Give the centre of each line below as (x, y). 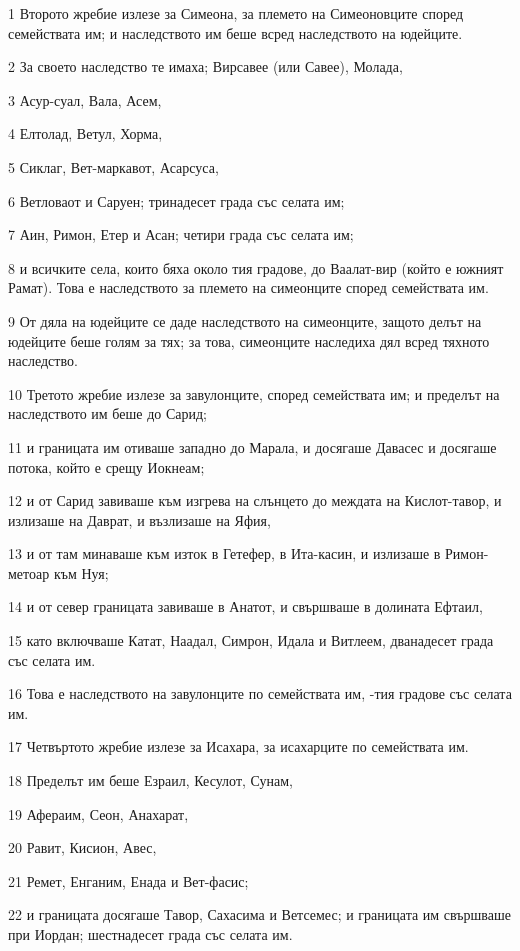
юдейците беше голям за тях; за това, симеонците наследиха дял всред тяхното (249, 340)
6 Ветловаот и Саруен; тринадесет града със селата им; (176, 200)
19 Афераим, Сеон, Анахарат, (98, 813)
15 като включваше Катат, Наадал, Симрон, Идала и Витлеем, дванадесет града (251, 640)
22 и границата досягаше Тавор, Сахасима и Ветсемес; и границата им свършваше (259, 914)
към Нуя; (81, 572)
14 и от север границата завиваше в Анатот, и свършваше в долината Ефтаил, (245, 606)
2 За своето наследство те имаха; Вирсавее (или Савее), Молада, (205, 66)
